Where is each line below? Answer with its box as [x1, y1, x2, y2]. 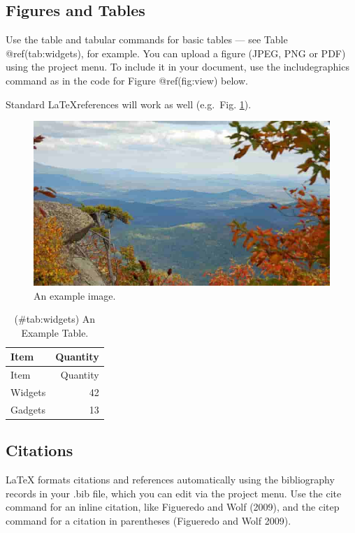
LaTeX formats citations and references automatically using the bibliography [6, 472, 335, 487]
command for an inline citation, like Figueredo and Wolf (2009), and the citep [6, 499, 340, 514]
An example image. [34, 288, 116, 302]
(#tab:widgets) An [14, 312, 96, 326]
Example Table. [21, 325, 89, 339]
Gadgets [10, 402, 45, 416]
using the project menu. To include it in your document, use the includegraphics [6, 59, 349, 74]
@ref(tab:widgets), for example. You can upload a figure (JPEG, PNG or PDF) [6, 45, 346, 60]
